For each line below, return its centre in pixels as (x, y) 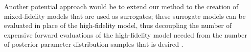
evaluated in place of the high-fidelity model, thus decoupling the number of (118, 25)
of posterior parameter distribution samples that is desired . (94, 44)
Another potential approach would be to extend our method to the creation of (121, 6)
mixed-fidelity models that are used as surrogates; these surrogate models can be (125, 16)
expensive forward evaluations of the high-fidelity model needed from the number (125, 34)
